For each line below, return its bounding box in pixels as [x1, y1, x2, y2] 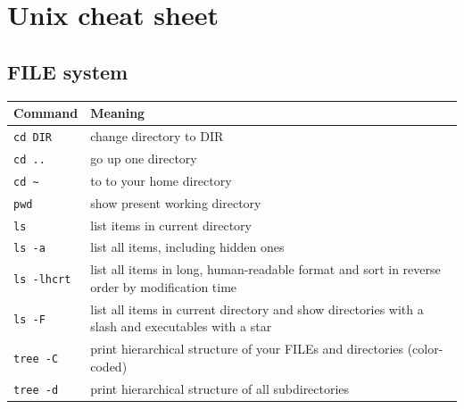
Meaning [90, 104, 145, 122]
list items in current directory [90, 215, 252, 234]
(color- [407, 339, 443, 358]
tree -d [13, 383, 59, 396]
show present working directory [90, 193, 261, 212]
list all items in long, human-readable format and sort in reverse [90, 260, 441, 279]
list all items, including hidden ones [90, 238, 285, 256]
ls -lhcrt [13, 273, 71, 287]
